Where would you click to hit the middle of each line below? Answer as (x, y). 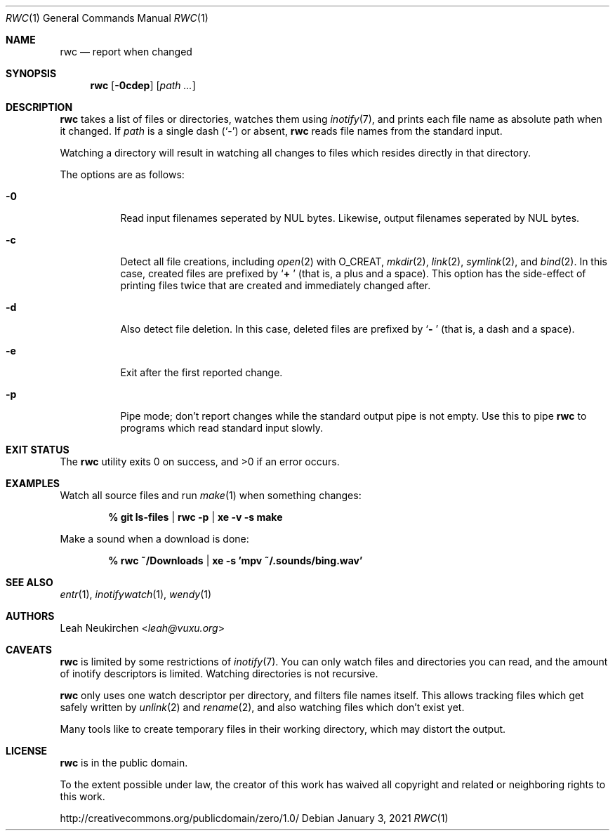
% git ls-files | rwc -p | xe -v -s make (196, 517)
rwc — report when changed (126, 52)
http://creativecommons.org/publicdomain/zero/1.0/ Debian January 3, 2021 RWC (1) (254, 818)
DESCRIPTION (39, 107)
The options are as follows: (122, 174)
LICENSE (27, 751)
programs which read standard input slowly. (222, 428)
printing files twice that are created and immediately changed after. (276, 285)
